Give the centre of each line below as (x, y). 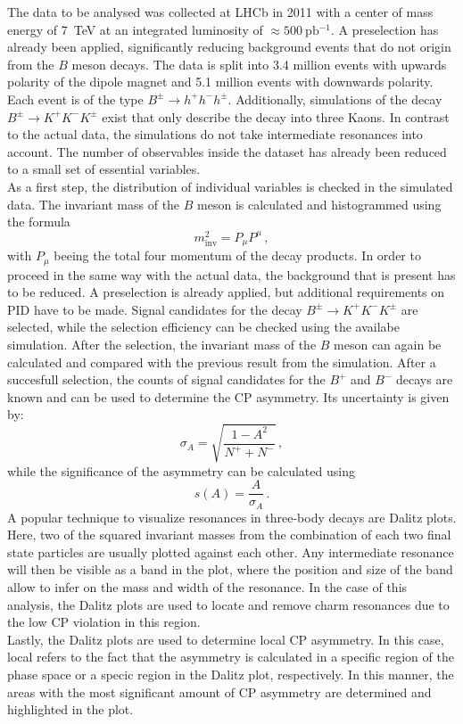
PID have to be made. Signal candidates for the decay (155, 309)
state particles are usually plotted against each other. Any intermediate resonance (231, 551)
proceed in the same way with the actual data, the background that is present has (231, 274)
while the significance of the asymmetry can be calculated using (181, 470)
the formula (39, 222)
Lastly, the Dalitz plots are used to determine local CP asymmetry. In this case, (226, 639)
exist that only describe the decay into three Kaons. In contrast (276, 116)
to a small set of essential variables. (104, 169)
